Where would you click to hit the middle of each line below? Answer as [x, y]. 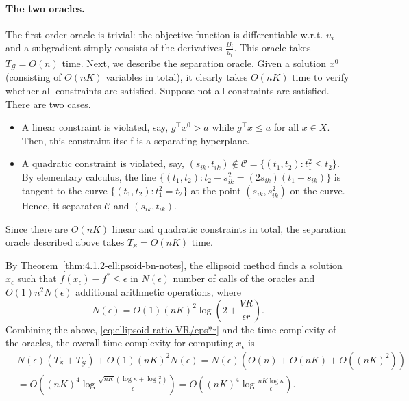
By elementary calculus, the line [89, 176]
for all [286, 127]
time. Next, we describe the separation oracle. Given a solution [194, 63]
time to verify [321, 77]
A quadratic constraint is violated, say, [103, 163]
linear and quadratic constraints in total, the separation [229, 228]
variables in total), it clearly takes [177, 77]
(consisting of [34, 77]
